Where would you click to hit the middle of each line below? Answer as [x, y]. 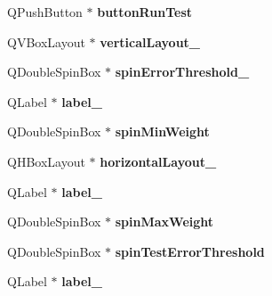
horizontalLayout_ [158, 161]
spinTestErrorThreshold [190, 251]
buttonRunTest [144, 12]
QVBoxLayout [46, 41]
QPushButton [45, 12]
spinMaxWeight [164, 222]
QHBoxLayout [46, 161]
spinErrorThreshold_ [182, 72]
